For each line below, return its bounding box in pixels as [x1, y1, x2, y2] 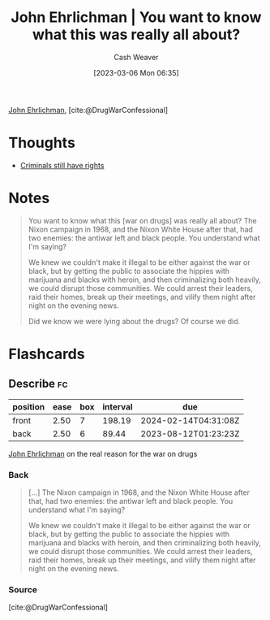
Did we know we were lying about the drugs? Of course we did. [28, 316, 241, 326]
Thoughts [8, 134, 75, 152]
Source [8, 584, 38, 596]
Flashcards [8, 345, 85, 363]
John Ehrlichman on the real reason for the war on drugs [8, 449, 198, 458]
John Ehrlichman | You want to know [11, 8, 262, 27]
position [12, 401, 45, 412]
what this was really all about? [32, 25, 241, 44]
